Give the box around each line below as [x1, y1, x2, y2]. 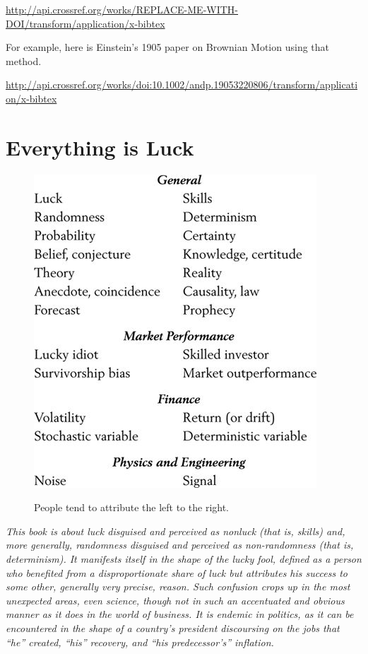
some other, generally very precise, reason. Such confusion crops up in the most [6, 579, 350, 594]
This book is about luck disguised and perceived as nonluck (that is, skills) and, [6, 523, 345, 538]
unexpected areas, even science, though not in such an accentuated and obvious [6, 592, 345, 607]
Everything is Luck [6, 132, 194, 161]
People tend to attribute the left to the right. [34, 500, 230, 515]
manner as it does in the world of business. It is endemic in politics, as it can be [6, 607, 354, 621]
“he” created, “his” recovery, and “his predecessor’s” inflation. [6, 634, 274, 649]
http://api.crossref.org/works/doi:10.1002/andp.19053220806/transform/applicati [6, 77, 358, 92]
